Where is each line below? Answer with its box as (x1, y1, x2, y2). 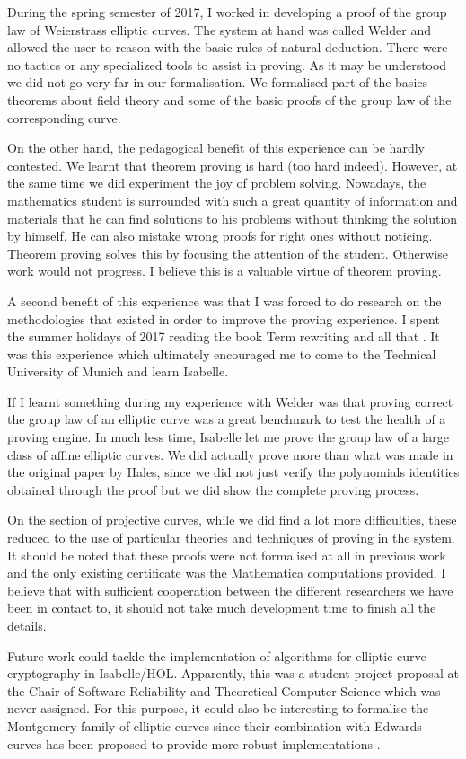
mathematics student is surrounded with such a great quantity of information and (7, 190, 458, 209)
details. (7, 616, 47, 634)
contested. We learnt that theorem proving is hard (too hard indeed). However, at (7, 155, 458, 174)
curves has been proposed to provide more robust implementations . (7, 734, 381, 753)
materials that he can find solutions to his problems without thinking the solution (7, 208, 458, 227)
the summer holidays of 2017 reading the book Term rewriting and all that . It (7, 327, 440, 346)
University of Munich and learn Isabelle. (7, 362, 229, 381)
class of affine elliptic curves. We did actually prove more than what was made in (7, 445, 453, 463)
